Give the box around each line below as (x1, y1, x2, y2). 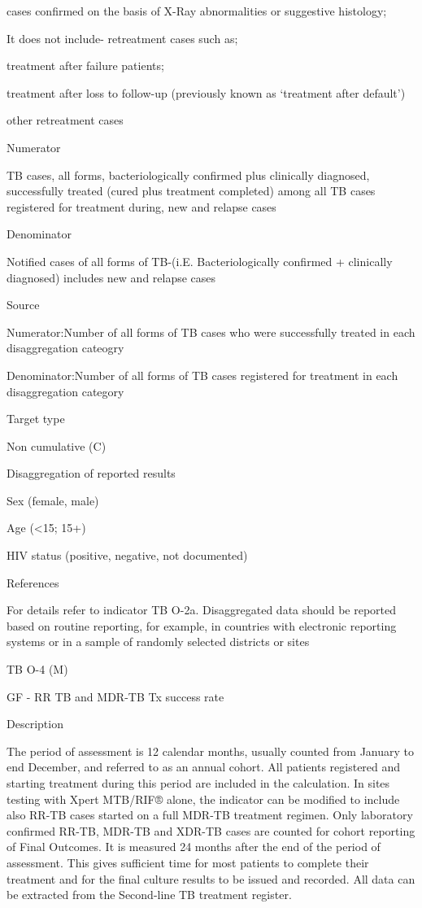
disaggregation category (7, 382, 124, 399)
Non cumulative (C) (7, 437, 107, 454)
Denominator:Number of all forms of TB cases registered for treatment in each (7, 366, 398, 383)
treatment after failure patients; (7, 57, 164, 74)
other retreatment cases (7, 111, 124, 129)
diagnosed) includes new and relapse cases (7, 268, 216, 286)
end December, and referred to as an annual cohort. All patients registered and (7, 758, 401, 775)
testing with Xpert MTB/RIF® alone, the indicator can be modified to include (7, 790, 400, 807)
